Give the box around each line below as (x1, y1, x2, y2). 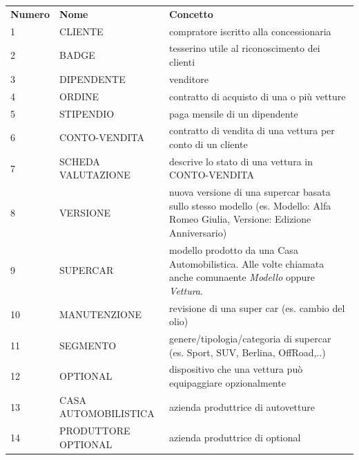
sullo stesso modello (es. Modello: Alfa (169, 198, 331, 212)
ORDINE (59, 89, 99, 103)
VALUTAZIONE (59, 167, 130, 182)
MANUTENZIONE (59, 307, 142, 322)
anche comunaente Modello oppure (169, 270, 316, 284)
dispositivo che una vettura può (169, 362, 303, 376)
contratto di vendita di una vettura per (169, 123, 335, 138)
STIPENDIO (59, 106, 115, 120)
